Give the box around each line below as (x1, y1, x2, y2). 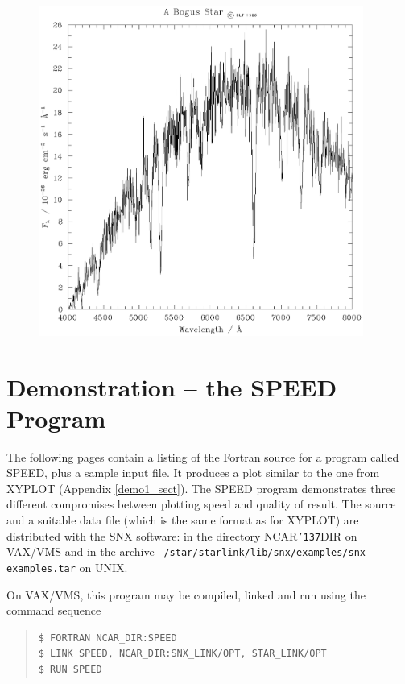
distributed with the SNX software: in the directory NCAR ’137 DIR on (6, 527, 357, 544)
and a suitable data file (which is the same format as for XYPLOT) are (6, 512, 359, 529)
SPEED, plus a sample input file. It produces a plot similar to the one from (6, 464, 380, 481)
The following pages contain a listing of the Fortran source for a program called (6, 448, 399, 465)
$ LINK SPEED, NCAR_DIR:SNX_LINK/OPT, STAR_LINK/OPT (38, 648, 327, 660)
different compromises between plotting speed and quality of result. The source (6, 495, 396, 512)
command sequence (6, 602, 101, 619)
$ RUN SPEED (38, 664, 102, 675)
